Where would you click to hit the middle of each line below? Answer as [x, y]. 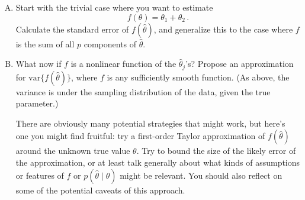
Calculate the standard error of [72, 29]
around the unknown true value [73, 151]
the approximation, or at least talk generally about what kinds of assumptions [158, 162]
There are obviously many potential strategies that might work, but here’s [150, 123]
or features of [40, 175]
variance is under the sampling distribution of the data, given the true [143, 91]
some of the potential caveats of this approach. [100, 190]
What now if [38, 64]
